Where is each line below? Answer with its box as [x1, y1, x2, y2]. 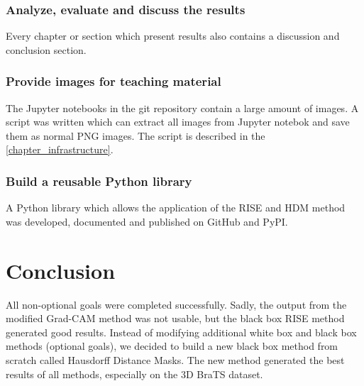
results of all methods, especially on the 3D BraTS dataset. [6, 366, 263, 381]
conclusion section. [6, 42, 87, 57]
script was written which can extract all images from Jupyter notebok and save [6, 114, 350, 129]
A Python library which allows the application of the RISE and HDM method [6, 200, 346, 215]
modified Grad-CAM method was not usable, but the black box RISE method [6, 311, 345, 326]
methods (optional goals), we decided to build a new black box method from [6, 338, 338, 353]
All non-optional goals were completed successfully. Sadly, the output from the [6, 297, 347, 311]
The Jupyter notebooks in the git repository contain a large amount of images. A [6, 100, 359, 115]
